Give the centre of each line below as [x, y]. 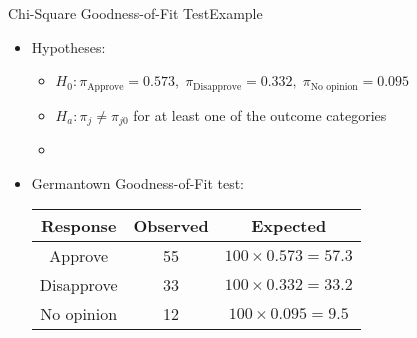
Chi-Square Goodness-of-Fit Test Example [135, 13]
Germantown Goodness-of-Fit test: [138, 182]
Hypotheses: [68, 46]
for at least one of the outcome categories [260, 114]
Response [78, 226]
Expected [289, 226]
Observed [171, 226]
